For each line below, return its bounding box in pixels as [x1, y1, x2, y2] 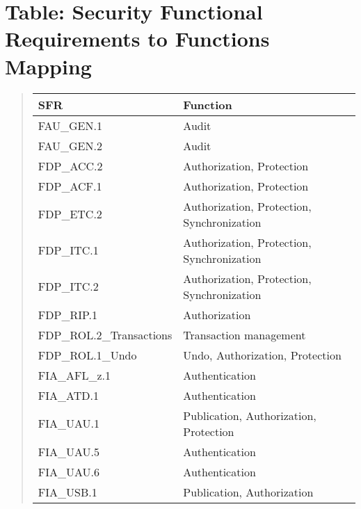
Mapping [5, 51, 92, 80]
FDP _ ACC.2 [38, 157, 103, 174]
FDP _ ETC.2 [38, 206, 102, 222]
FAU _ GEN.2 [38, 137, 102, 154]
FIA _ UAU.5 [38, 443, 100, 460]
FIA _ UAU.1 [38, 415, 100, 431]
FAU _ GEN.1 [38, 117, 102, 134]
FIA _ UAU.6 [38, 463, 100, 480]
